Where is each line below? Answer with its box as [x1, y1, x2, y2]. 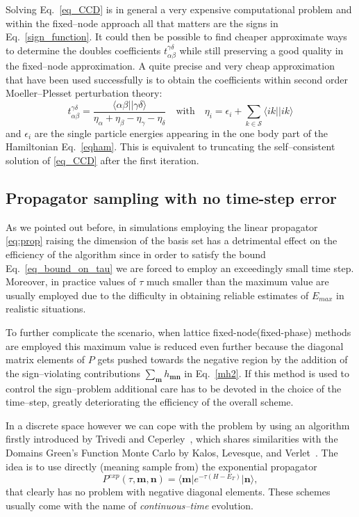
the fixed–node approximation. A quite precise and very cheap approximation [6, 58, 335, 73]
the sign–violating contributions [6, 365, 140, 380]
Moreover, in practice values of [6, 274, 136, 289]
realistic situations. [6, 301, 86, 316]
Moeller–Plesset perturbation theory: [6, 86, 162, 100]
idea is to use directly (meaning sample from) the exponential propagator [6, 459, 317, 473]
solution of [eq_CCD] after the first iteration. [6, 153, 199, 168]
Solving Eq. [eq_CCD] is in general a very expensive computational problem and [6, 2, 352, 16]
